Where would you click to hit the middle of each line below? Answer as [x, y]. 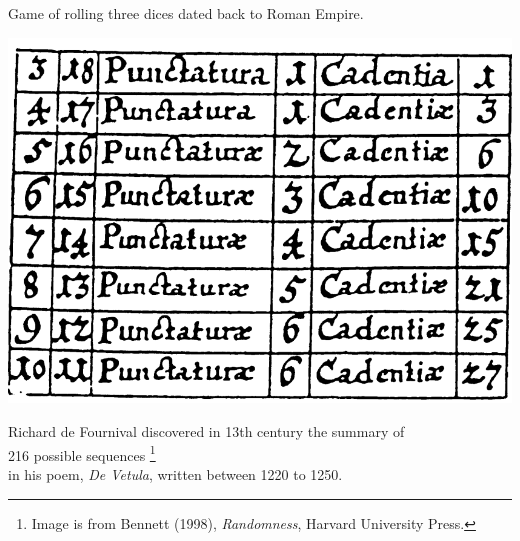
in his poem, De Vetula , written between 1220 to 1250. [175, 473]
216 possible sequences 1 [82, 453]
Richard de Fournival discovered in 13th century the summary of [206, 431]
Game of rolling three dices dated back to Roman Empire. [186, 13]
